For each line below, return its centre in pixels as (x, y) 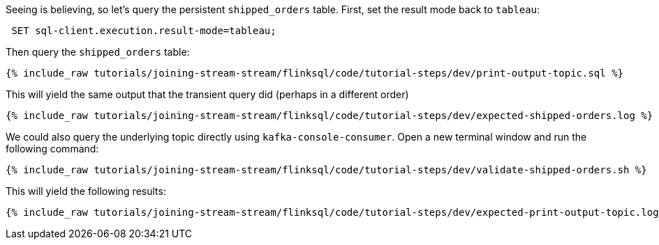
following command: (52, 149)
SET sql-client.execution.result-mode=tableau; (144, 31)
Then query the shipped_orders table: (98, 52)
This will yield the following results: (86, 191)
